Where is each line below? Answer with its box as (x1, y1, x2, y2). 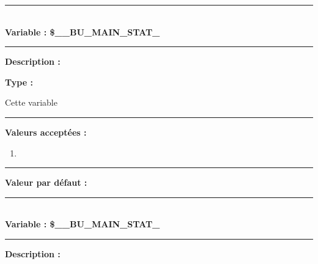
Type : (5, 75, 33, 88)
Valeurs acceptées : (5, 125, 87, 138)
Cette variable (5, 96, 57, 109)
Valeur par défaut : (5, 176, 87, 189)
